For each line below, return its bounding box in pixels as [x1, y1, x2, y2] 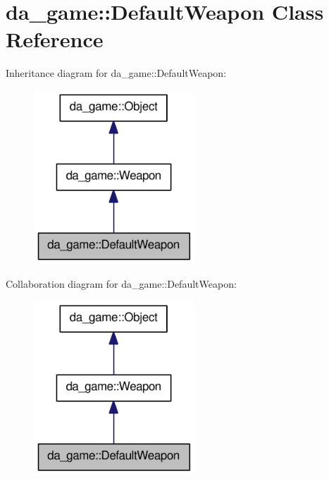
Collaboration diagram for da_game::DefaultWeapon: [6, 276, 237, 291]
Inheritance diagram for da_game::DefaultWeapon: [6, 66, 227, 80]
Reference [6, 25, 104, 54]
